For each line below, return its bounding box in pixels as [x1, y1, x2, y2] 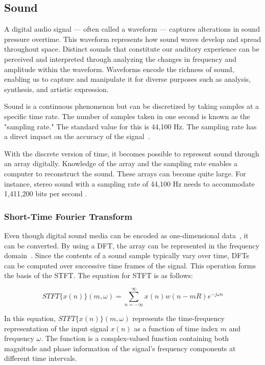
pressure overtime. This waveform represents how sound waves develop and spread [4, 33, 261, 44]
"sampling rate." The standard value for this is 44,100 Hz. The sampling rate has [4, 121, 257, 131]
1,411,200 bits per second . [4, 188, 87, 199]
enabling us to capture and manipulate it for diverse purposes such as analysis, [4, 74, 251, 84]
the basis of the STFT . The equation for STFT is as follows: [4, 270, 193, 281]
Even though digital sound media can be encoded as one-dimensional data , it [4, 230, 249, 240]
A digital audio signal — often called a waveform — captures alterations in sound [4, 24, 260, 34]
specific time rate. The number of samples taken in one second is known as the [4, 110, 250, 121]
